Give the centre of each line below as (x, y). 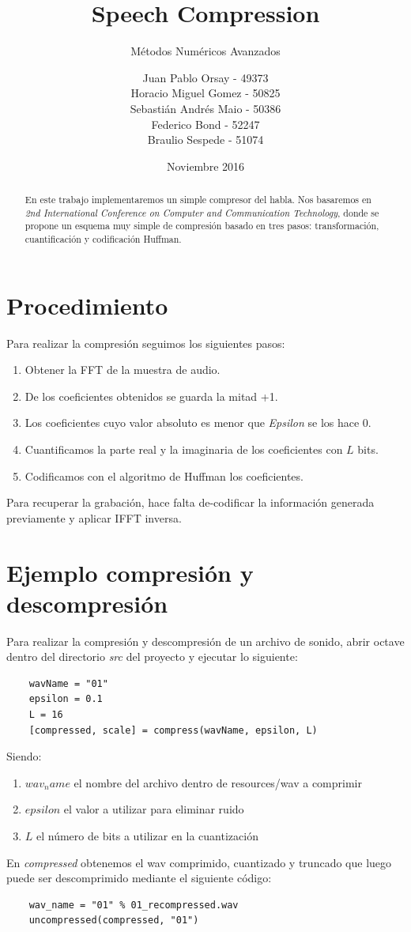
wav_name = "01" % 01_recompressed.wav (134, 905)
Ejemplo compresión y (130, 572)
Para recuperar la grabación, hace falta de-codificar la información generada (190, 502)
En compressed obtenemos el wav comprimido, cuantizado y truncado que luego (199, 862)
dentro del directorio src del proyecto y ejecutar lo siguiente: (152, 657)
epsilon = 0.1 (66, 699)
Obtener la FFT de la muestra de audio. (123, 370)
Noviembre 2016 (205, 166)
